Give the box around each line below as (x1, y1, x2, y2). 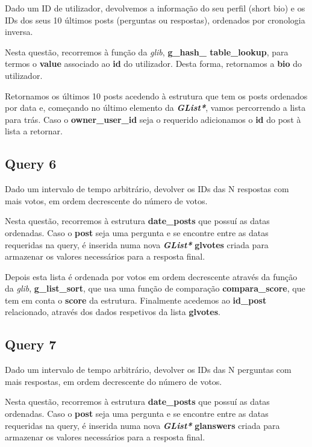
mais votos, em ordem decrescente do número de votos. (5, 194, 208, 207)
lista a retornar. (5, 125, 63, 137)
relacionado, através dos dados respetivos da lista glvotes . (5, 305, 220, 318)
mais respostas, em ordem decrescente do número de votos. (5, 375, 222, 387)
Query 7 (5, 335, 57, 354)
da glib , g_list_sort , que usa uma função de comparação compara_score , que (5, 282, 305, 295)
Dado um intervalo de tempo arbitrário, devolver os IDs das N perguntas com (5, 363, 292, 376)
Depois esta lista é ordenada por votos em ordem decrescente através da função (5, 270, 298, 283)
